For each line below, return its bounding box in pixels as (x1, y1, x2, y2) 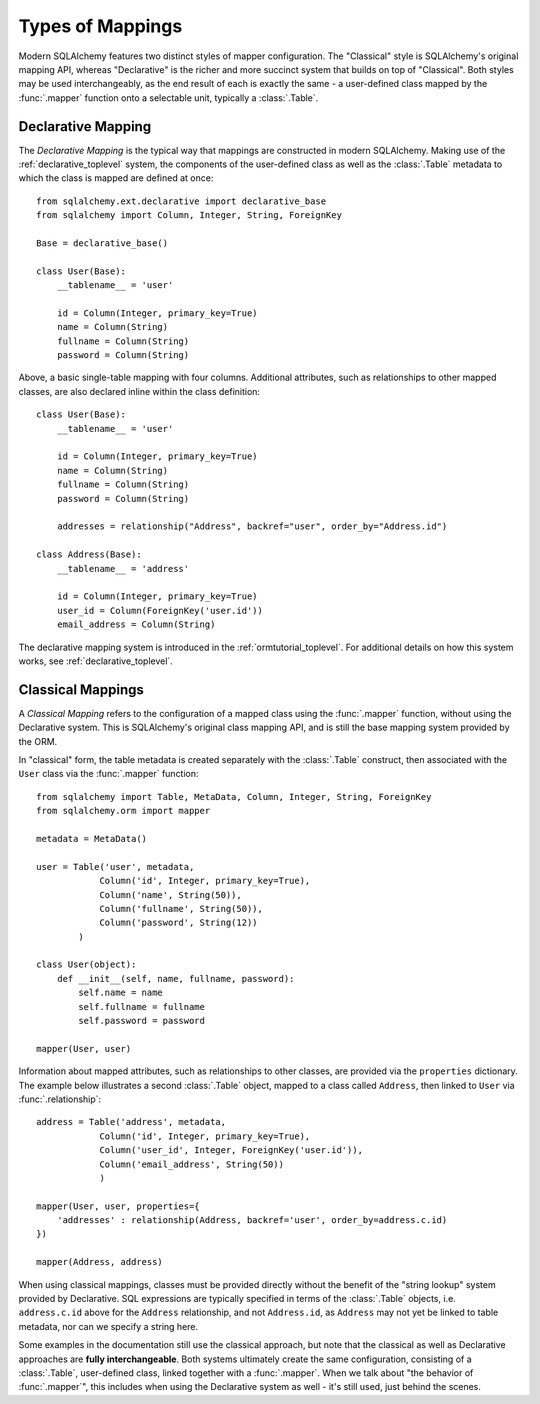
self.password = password (78, 1015, 205, 1027)
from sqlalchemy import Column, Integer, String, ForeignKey (36, 210, 342, 221)
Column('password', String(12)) (99, 917, 259, 929)
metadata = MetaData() (36, 833, 148, 844)
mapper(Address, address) (36, 1256, 164, 1268)
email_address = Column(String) (56, 619, 216, 630)
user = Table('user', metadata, (36, 861, 195, 872)
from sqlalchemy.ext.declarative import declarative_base (36, 195, 327, 207)
